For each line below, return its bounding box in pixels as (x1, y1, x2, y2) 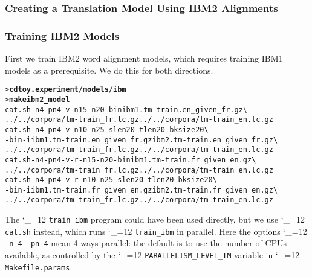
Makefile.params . (5, 260, 73, 273)
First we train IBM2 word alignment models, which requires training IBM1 (5, 52, 283, 65)
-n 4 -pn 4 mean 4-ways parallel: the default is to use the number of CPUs (5, 237, 287, 249)
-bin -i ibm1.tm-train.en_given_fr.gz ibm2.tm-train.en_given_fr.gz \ (5, 135, 278, 144)
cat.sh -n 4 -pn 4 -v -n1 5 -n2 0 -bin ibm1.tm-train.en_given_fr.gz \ (5, 105, 248, 114)
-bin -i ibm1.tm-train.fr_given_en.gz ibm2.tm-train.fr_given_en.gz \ (5, 185, 278, 194)
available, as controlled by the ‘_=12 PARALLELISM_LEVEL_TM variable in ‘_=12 (5, 249, 300, 261)
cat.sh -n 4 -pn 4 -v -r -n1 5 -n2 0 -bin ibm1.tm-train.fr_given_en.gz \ (5, 155, 256, 164)
